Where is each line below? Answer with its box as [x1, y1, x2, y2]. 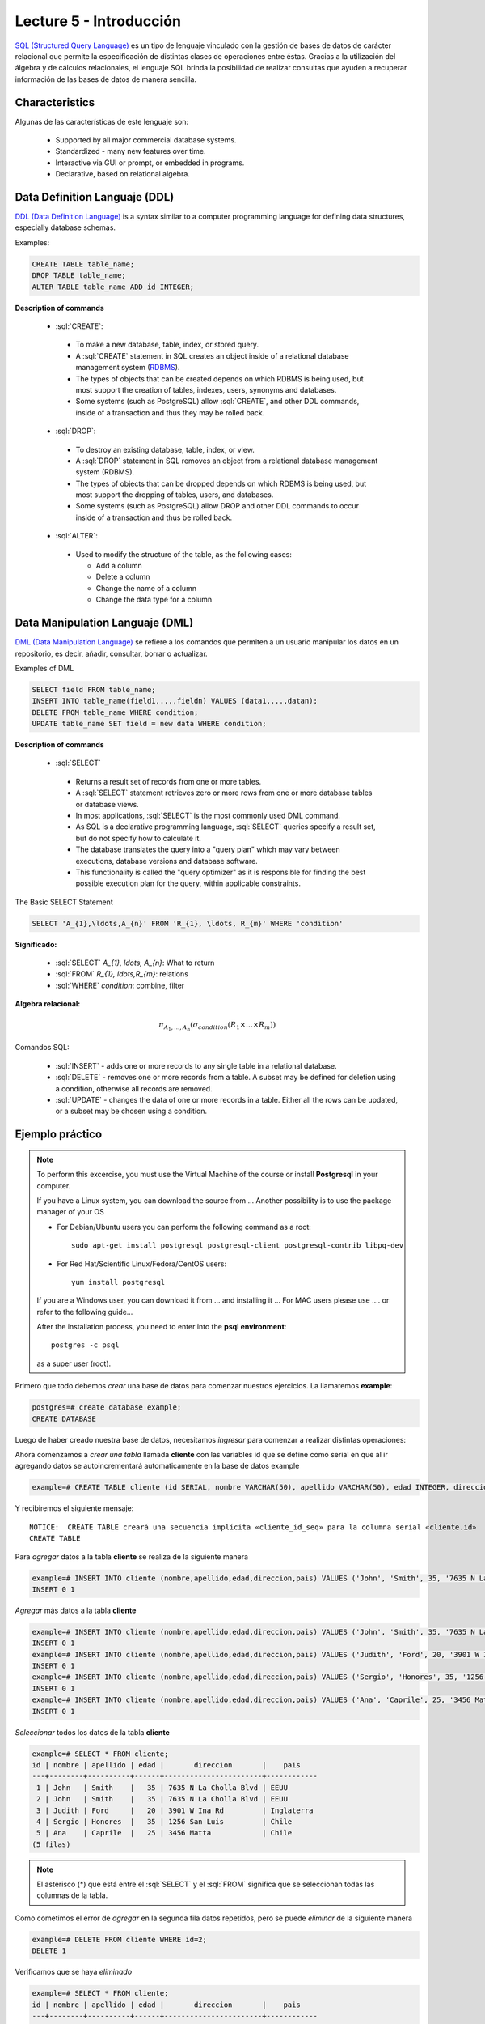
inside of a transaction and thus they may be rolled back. [75, 407, 265, 417]
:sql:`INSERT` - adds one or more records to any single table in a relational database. [55, 1061, 337, 1070]
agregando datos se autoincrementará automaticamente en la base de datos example [15, 1461, 300, 1471]
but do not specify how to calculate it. [75, 833, 202, 843]
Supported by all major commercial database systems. [55, 135, 237, 145]
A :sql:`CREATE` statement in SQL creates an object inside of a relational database [75, 351, 349, 360]
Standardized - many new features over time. [55, 147, 206, 156]
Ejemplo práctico [15, 1128, 103, 1142]
